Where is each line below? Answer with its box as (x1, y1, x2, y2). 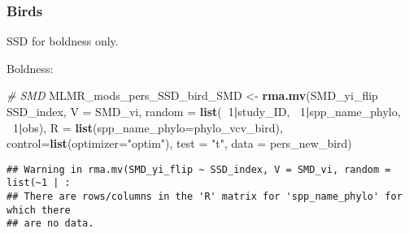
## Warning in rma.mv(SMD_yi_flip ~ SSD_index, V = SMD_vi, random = (7, 163, 391, 175)
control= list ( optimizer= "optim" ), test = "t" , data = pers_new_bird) (7, 135, 352, 152)
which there (7, 204, 71, 216)
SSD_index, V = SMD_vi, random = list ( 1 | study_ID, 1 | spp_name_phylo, (7, 103, 401, 119)
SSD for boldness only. (7, 32, 119, 50)
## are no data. (7, 218, 94, 230)
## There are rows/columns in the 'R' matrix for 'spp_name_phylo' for (7, 191, 402, 203)
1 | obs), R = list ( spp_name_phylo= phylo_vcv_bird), (13, 119, 283, 136)
